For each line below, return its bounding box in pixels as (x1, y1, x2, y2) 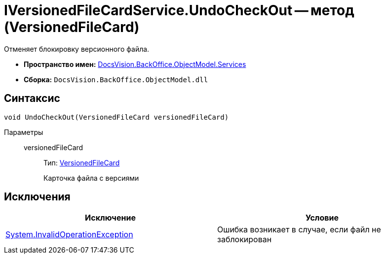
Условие (306, 213, 339, 223)
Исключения (4, 191, 71, 203)
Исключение (85, 213, 136, 223)
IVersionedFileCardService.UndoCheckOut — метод (4, 2, 354, 19)
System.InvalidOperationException (5, 229, 133, 240)
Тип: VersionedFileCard (43, 158, 120, 167)
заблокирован (217, 234, 272, 245)
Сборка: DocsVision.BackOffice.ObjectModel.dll (24, 75, 208, 84)
